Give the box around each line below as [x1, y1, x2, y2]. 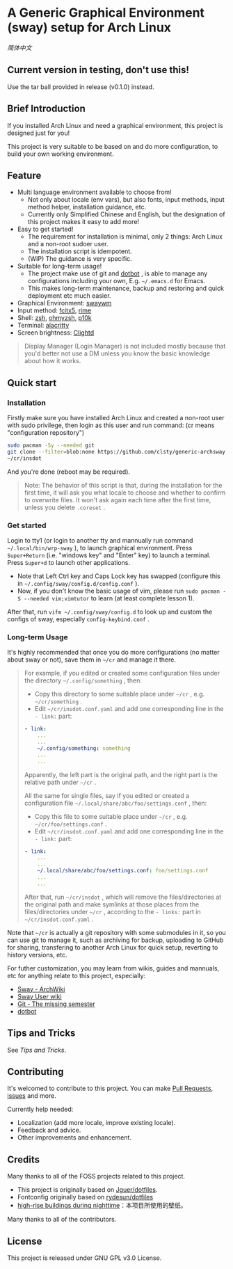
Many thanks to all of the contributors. [7, 1215, 117, 1224]
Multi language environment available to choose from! [17, 188, 172, 196]
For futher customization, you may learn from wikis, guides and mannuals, [7, 964, 220, 972]
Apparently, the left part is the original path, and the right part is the [24, 770, 218, 779]
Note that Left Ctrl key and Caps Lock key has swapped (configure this [17, 572, 220, 580]
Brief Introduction [7, 103, 86, 115]
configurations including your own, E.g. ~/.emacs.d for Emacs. [27, 277, 206, 285]
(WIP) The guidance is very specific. [27, 255, 132, 263]
